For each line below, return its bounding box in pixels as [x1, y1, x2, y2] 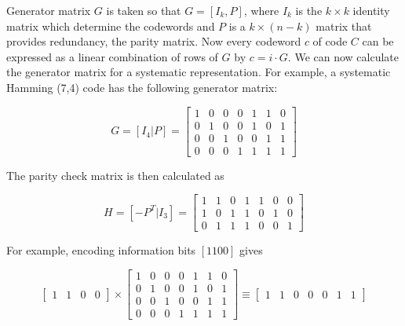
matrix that [316, 17, 372, 34]
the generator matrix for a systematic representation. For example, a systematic [6, 64, 391, 80]
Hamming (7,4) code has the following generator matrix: [6, 79, 278, 95]
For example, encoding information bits [6, 242, 196, 258]
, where [243, 2, 279, 18]
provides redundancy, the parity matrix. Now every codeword [6, 33, 301, 49]
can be [362, 33, 394, 49]
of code [312, 33, 348, 49]
